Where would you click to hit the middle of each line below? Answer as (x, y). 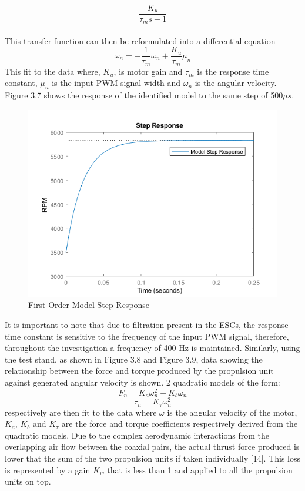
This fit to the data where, (53, 71)
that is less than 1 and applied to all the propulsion (200, 470)
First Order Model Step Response (89, 305)
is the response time (233, 71)
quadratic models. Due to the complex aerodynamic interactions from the (137, 435)
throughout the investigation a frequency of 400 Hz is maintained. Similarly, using (152, 348)
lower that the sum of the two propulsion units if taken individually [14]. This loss (153, 458)
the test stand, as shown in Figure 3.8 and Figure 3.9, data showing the (134, 359)
